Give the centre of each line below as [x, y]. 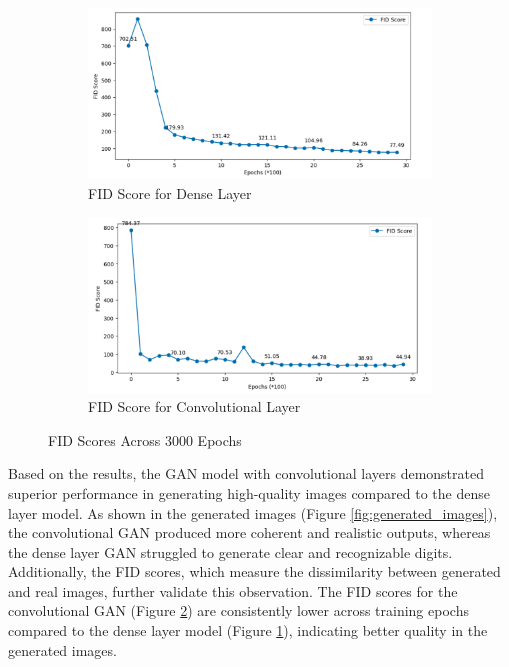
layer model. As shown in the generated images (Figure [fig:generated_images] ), [253, 512]
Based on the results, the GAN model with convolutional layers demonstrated [246, 473]
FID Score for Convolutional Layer [194, 406]
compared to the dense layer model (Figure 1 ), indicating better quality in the [248, 630]
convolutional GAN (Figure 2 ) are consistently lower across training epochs [238, 610]
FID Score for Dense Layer [170, 192]
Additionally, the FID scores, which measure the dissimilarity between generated [254, 571]
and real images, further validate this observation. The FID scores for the [233, 590]
